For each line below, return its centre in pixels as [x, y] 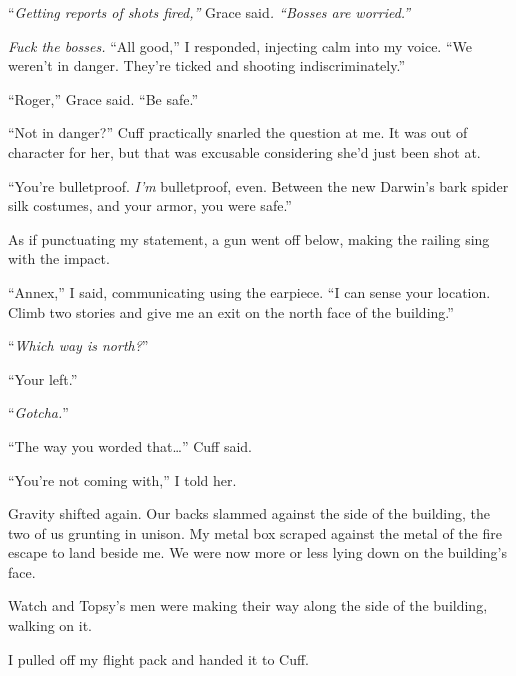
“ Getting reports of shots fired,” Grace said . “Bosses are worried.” [209, 12]
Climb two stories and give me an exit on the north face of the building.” [231, 311]
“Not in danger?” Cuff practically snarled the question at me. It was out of [238, 132]
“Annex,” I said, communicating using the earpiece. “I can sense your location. [249, 291]
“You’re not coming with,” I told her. [122, 479]
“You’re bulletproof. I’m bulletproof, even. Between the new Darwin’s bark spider [258, 185]
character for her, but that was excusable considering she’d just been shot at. [244, 151]
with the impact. [59, 258]
